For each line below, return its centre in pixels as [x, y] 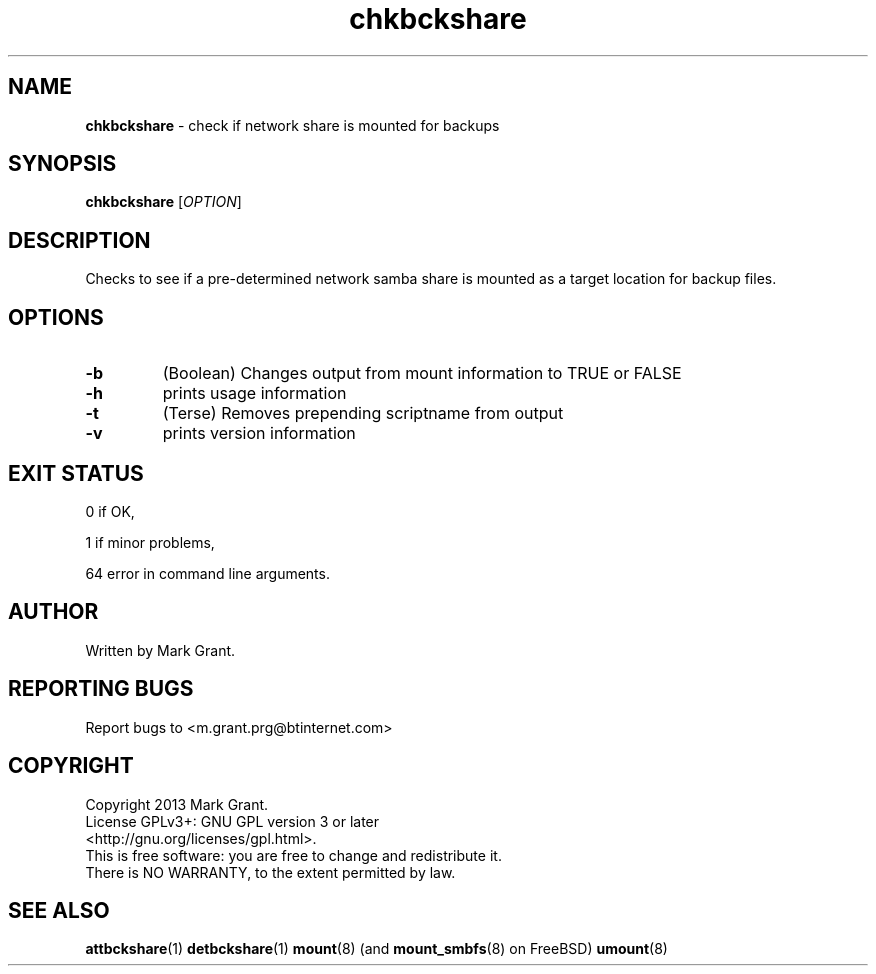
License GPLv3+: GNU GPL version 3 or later [232, 821]
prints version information [259, 433]
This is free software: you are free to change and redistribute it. [293, 855]
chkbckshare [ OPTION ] [163, 202]
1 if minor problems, [150, 542]
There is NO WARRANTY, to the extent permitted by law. [270, 872]
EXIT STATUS [76, 473]
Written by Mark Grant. [160, 650]
